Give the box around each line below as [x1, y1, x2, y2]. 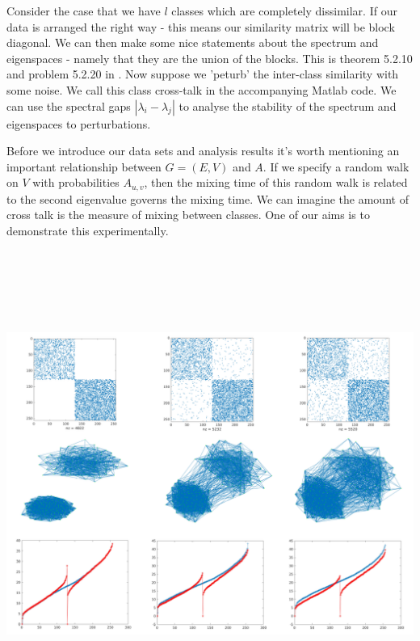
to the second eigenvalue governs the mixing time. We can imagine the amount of [6, 190, 409, 207]
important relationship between [6, 158, 162, 175]
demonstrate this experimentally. [6, 221, 169, 238]
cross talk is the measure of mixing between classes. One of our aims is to [6, 206, 370, 223]
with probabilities [32, 174, 120, 191]
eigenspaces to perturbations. [6, 115, 151, 132]
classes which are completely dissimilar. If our [171, 2, 397, 19]
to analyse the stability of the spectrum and [178, 97, 397, 114]
